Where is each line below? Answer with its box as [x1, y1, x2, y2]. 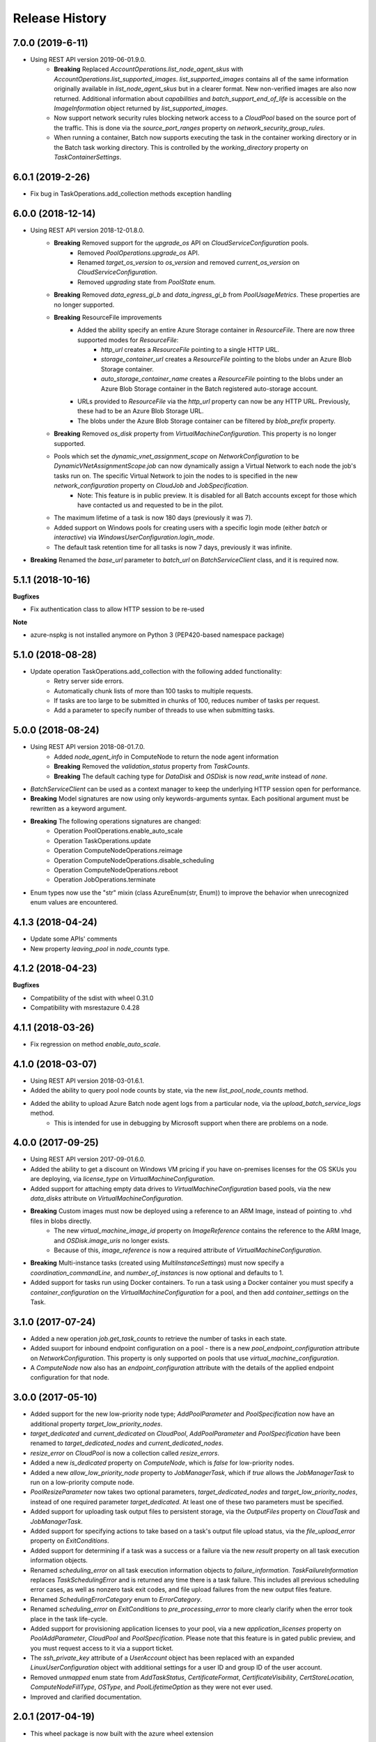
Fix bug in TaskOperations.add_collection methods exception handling [30, 189, 232, 198]
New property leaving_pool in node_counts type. [30, 944, 170, 953]
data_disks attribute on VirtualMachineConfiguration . [30, 1194, 184, 1203]
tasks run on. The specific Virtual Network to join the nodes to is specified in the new [54, 471, 298, 480]
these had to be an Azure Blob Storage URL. [77, 407, 204, 415]
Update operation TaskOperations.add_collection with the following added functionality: [30, 667, 282, 675]
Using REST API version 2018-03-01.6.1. [30, 1077, 145, 1085]
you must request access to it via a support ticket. [30, 1644, 174, 1652]
